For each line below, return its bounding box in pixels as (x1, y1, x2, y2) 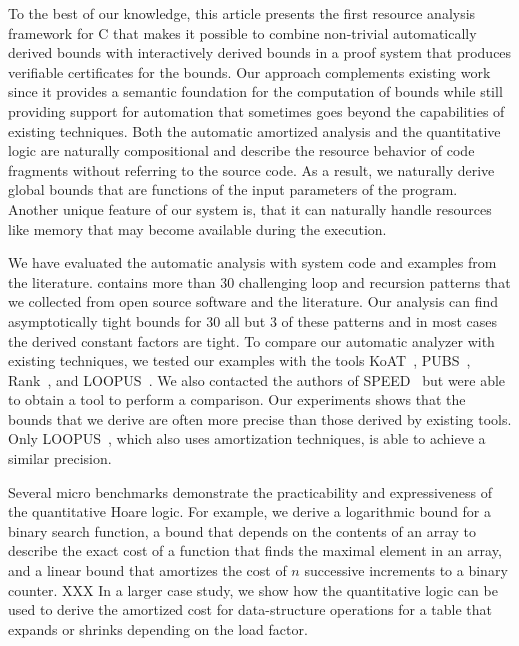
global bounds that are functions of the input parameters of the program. (8, 179, 458, 200)
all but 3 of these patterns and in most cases (224, 310, 498, 331)
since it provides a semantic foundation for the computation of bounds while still (8, 81, 503, 102)
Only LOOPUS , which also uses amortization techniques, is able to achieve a (8, 428, 486, 449)
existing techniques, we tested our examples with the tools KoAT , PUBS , (8, 350, 471, 371)
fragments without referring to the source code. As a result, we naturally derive (8, 159, 495, 180)
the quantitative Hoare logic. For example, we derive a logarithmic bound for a (8, 501, 492, 522)
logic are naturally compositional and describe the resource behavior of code (8, 140, 475, 161)
